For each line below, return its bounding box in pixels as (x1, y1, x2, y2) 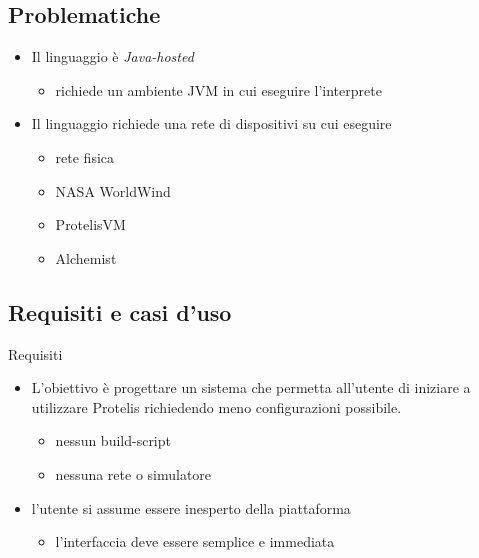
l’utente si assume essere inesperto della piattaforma (31, 497, 351, 518)
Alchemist (55, 247, 117, 268)
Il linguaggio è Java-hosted (31, 46, 194, 67)
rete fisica (55, 146, 115, 167)
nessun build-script (55, 430, 171, 451)
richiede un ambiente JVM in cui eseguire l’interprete (55, 79, 382, 100)
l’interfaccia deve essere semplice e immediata (55, 531, 335, 552)
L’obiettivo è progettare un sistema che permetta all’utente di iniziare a (31, 377, 471, 398)
